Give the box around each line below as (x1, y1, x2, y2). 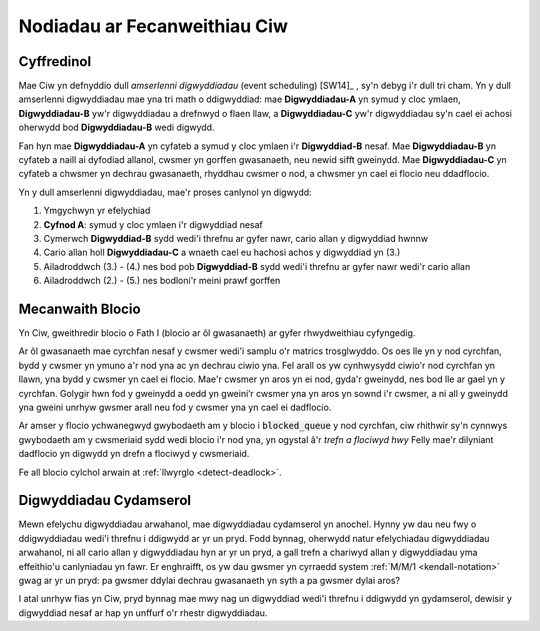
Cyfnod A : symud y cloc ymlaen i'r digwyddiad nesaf (43, 218, 264, 230)
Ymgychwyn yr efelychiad (43, 205, 151, 217)
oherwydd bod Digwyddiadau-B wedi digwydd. (18, 121, 215, 134)
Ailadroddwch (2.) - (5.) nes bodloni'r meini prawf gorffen (43, 275, 281, 287)
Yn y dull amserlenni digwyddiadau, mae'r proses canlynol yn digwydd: (18, 186, 312, 198)
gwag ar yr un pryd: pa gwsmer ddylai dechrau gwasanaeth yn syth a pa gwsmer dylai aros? (18, 575, 400, 587)
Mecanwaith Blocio (18, 300, 141, 317)
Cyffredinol (18, 53, 92, 70)
